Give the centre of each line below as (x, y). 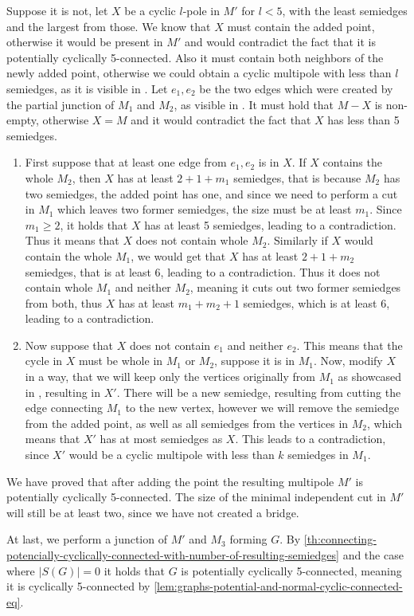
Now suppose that (69, 345)
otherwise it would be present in (85, 42)
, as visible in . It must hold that (254, 104)
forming (248, 539)
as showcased (370, 377)
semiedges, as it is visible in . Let (87, 88)
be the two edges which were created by (296, 88)
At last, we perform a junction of (87, 539)
